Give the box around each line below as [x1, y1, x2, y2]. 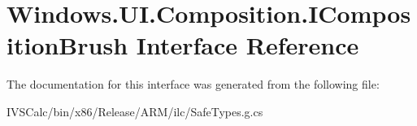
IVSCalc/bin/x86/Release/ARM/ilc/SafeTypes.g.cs [7, 102, 263, 119]
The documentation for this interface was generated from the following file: [7, 76, 380, 93]
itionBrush [7, 28, 128, 62]
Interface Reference [136, 28, 359, 62]
